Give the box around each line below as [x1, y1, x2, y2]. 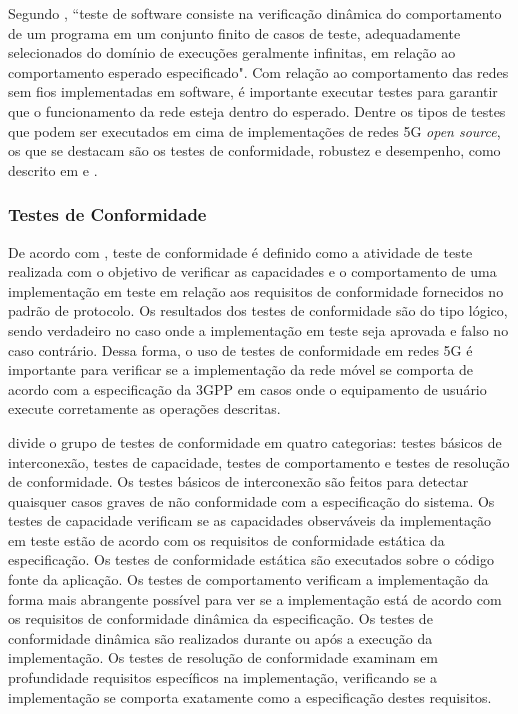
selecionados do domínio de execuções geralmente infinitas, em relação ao [8, 42, 456, 63]
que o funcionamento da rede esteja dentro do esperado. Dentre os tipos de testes [8, 100, 506, 121]
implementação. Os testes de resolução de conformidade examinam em [8, 647, 439, 668]
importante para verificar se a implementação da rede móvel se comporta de [8, 359, 474, 380]
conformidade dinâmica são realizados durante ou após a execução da [8, 627, 433, 648]
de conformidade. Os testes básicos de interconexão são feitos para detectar [8, 471, 469, 492]
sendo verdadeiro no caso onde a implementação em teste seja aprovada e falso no [8, 319, 509, 340]
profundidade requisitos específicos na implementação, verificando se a [8, 667, 438, 688]
